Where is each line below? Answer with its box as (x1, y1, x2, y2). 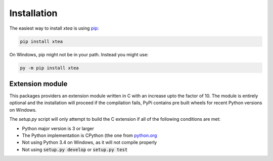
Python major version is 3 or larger (22, 125, 95, 131)
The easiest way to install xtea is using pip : (9, 25, 99, 31)
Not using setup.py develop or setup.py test (22, 146, 128, 152)
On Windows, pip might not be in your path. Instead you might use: (9, 51, 149, 57)
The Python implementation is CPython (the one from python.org (22, 132, 157, 138)
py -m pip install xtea (20, 65, 79, 70)
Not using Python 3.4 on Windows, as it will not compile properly (22, 139, 157, 145)
